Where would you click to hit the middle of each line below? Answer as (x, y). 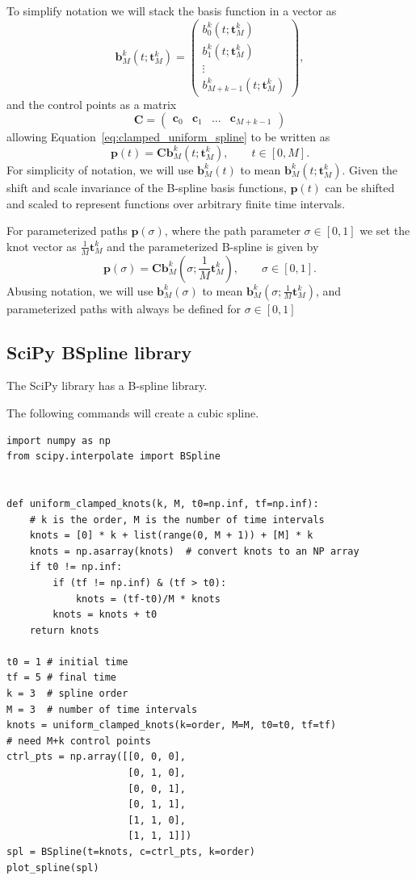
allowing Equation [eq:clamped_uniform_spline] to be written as (168, 137)
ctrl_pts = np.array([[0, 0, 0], (96, 757)
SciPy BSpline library (99, 352)
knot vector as (42, 246)
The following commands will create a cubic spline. (133, 412)
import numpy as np (59, 440)
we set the (385, 230)
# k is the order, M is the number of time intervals (177, 520)
